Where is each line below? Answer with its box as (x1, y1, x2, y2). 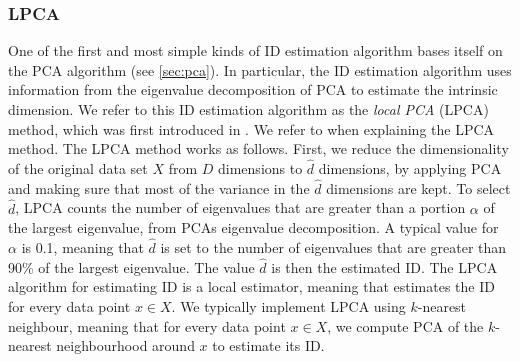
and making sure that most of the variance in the (8, 177, 310, 198)
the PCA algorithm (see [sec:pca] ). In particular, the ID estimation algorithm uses (8, 59, 512, 80)
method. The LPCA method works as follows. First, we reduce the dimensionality (8, 138, 509, 159)
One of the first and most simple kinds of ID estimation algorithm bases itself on (8, 40, 503, 61)
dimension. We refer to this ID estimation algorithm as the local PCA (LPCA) (8, 99, 489, 119)
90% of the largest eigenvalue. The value (8, 256, 255, 277)
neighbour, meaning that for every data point (8, 315, 286, 336)
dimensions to (218, 158, 303, 178)
